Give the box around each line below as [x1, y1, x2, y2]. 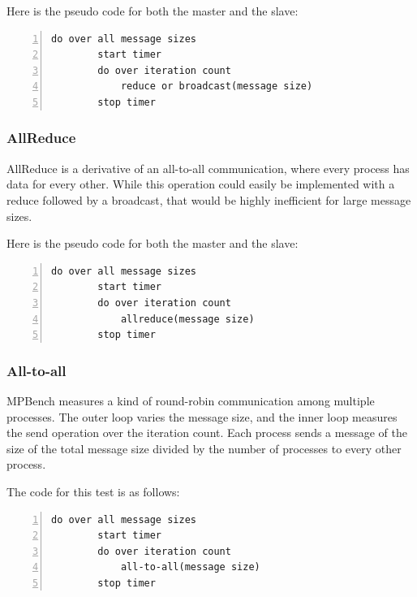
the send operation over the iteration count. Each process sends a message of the [6, 424, 407, 441]
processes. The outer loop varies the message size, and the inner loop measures [6, 408, 398, 425]
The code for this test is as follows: [6, 482, 180, 500]
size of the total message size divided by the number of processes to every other [6, 439, 402, 456]
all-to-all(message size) [120, 561, 260, 573]
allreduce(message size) [120, 313, 255, 325]
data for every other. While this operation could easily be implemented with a [6, 175, 395, 193]
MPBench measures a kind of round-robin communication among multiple [6, 392, 375, 409]
